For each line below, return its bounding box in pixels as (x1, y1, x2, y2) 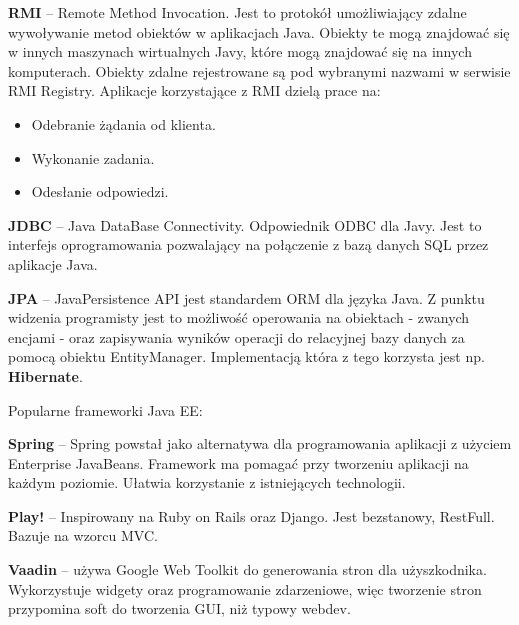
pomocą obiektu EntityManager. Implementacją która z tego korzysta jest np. (8, 346, 485, 367)
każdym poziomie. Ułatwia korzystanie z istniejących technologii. (8, 472, 406, 493)
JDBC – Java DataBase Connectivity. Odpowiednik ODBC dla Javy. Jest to (8, 214, 482, 235)
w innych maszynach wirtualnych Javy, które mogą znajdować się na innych (8, 41, 472, 62)
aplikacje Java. (8, 253, 98, 274)
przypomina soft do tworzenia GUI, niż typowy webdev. (8, 598, 351, 619)
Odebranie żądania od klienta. (31, 113, 216, 134)
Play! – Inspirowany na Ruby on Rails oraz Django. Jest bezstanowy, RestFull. (8, 505, 495, 526)
